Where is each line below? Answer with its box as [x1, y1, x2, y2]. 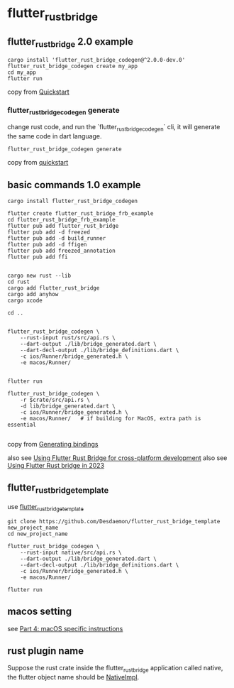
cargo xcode [7, 297, 43, 304]
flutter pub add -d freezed [7, 229, 91, 236]
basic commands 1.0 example [7, 179, 141, 191]
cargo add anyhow [7, 290, 59, 297]
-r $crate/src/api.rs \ [20, 396, 91, 403]
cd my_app [7, 69, 37, 76]
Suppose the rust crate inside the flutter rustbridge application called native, [7, 664, 223, 674]
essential [7, 421, 37, 428]
